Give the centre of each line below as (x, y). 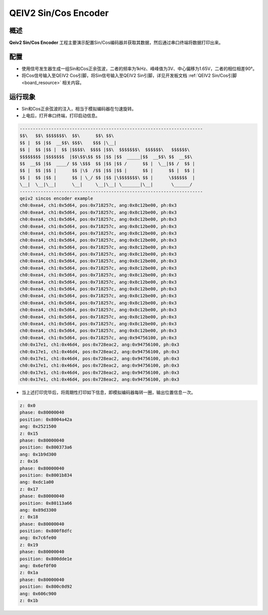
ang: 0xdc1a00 (37, 482)
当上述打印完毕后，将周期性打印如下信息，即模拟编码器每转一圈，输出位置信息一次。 (108, 393)
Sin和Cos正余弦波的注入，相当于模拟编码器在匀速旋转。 (79, 108)
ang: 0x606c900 (38, 594)
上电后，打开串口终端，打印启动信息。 (61, 116)
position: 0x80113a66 (46, 503)
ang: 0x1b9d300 (38, 454)
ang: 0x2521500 (38, 426)
